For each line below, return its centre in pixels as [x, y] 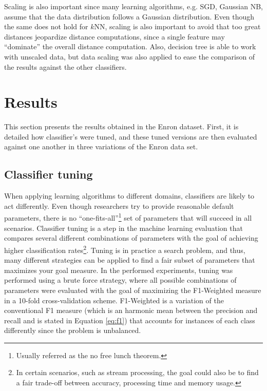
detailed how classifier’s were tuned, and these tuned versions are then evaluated [131, 136]
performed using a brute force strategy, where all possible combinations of [120, 280]
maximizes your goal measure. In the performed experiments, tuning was [119, 270]
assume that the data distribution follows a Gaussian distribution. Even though [129, 16]
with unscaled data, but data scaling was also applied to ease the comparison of [130, 56]
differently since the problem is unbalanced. [73, 330]
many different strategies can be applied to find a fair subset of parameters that [130, 260]
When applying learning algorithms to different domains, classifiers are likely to [129, 196]
